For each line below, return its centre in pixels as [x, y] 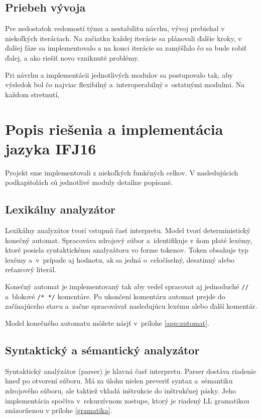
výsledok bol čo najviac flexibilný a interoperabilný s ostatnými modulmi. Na [125, 84]
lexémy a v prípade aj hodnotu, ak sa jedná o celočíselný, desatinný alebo [120, 259]
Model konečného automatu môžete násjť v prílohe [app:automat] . [107, 323]
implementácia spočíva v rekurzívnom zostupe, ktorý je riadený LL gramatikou [127, 400]
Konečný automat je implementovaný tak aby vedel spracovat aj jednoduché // [127, 286]
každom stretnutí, [32, 94]
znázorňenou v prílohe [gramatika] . [59, 410]
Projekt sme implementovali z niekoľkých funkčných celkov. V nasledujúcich [122, 172]
